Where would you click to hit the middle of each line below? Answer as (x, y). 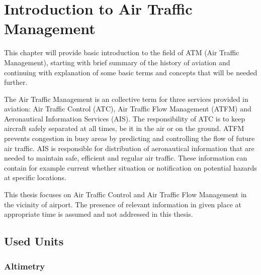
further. (16, 82)
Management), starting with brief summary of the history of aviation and (117, 62)
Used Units (34, 241)
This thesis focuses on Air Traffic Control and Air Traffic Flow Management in (125, 194)
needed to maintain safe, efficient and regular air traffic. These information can (126, 158)
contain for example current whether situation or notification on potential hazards (130, 167)
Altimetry (25, 266)
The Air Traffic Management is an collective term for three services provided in (126, 99)
